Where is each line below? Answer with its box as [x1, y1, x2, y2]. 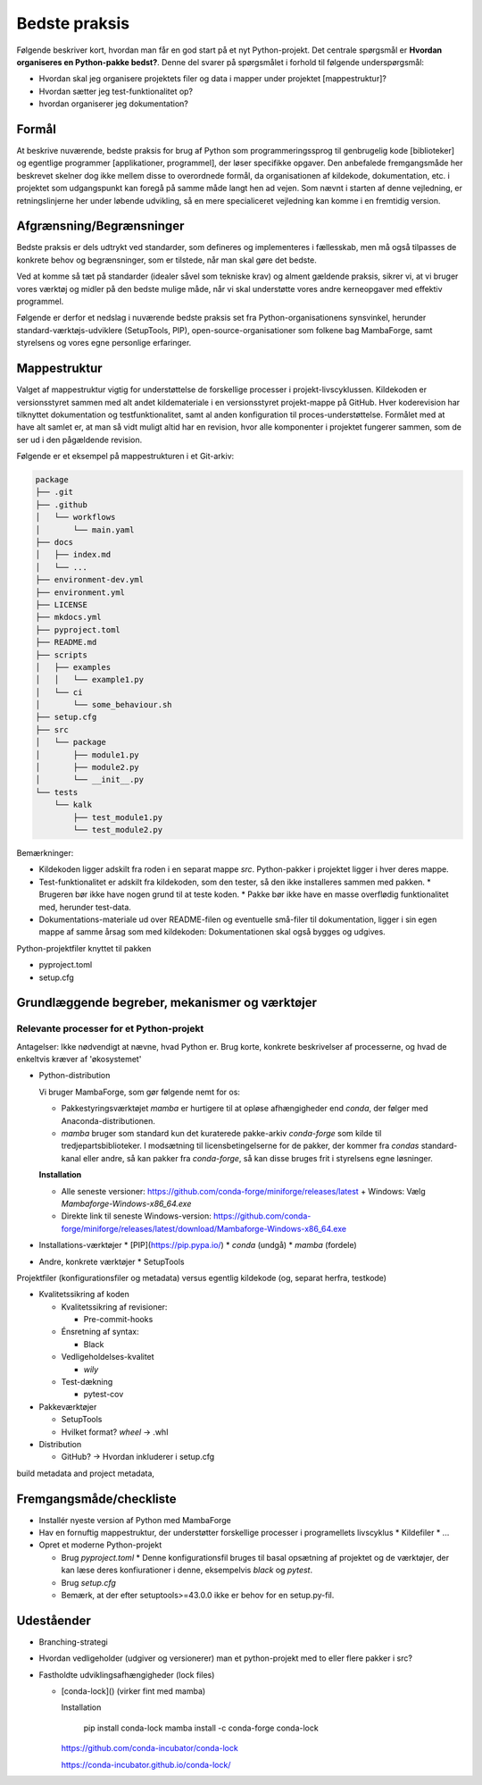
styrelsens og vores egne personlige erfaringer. [16, 338, 192, 348]
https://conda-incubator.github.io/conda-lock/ [61, 1759, 231, 1770]
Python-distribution [38, 1070, 111, 1081]
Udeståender [16, 1613, 91, 1628]
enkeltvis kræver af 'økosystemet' [16, 1054, 142, 1065]
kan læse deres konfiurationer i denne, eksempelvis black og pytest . [61, 1564, 312, 1576]
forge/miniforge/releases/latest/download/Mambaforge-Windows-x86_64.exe [61, 1223, 347, 1234]
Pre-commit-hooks [83, 1314, 154, 1325]
